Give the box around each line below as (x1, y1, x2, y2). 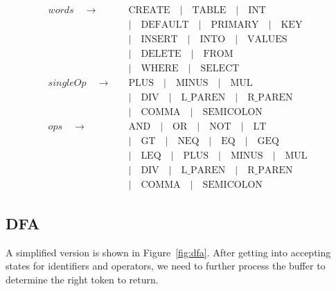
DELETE (141, 49, 182, 60)
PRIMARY (211, 20, 259, 30)
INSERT (141, 35, 178, 45)
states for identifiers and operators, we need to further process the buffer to (6, 258, 326, 273)
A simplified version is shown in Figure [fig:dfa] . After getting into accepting (6, 245, 331, 259)
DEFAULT (141, 20, 189, 30)
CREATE (128, 6, 170, 16)
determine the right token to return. (6, 272, 159, 286)
